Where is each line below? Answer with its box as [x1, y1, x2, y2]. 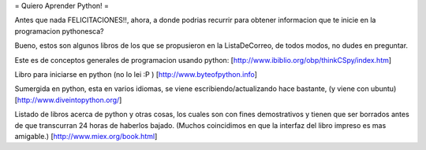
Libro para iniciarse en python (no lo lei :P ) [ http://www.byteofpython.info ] [14, 69, 258, 79]
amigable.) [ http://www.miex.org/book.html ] [14, 131, 158, 141]
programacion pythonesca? [14, 26, 104, 35]
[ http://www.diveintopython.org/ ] [14, 95, 122, 104]
